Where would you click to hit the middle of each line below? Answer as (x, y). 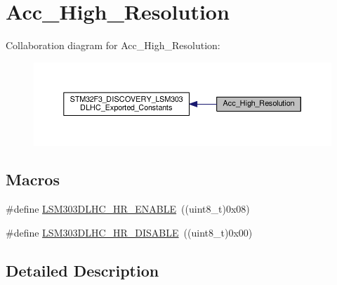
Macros (33, 179)
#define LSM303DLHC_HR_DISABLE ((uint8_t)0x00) (129, 232)
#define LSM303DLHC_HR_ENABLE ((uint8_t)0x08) (128, 209)
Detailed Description (82, 270)
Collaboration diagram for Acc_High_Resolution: (113, 45)
